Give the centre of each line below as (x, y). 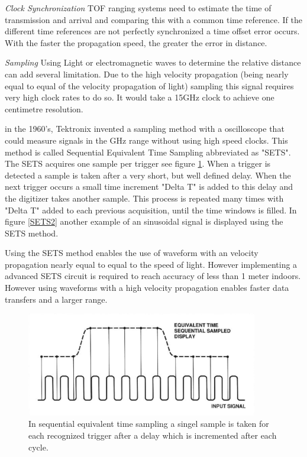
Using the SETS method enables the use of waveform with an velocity (132, 253)
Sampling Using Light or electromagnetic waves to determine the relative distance (153, 62)
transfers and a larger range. (56, 299)
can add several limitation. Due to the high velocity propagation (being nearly (147, 74)
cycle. (38, 447)
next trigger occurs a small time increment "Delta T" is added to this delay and (149, 187)
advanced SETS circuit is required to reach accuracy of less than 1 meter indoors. (153, 276)
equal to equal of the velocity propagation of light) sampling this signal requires (149, 85)
